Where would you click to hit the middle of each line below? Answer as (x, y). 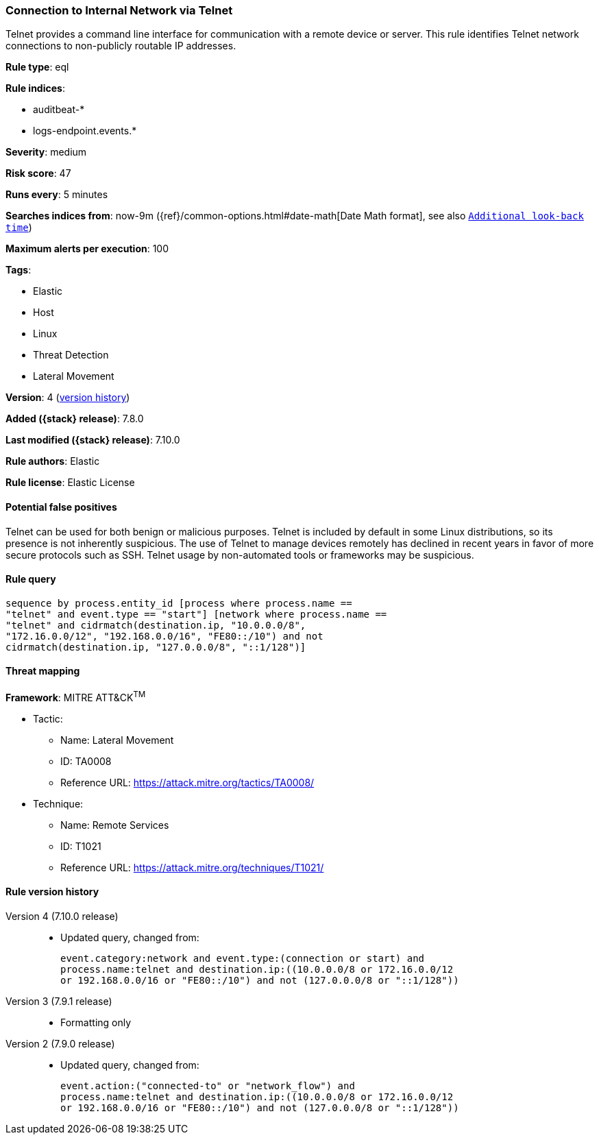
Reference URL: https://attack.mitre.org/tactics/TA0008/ (187, 782)
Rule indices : (35, 88)
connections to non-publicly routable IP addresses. (121, 46)
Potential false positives (61, 507)
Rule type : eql (37, 67)
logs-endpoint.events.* (85, 131)
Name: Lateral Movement (117, 740)
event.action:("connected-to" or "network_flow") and (208, 1086)
